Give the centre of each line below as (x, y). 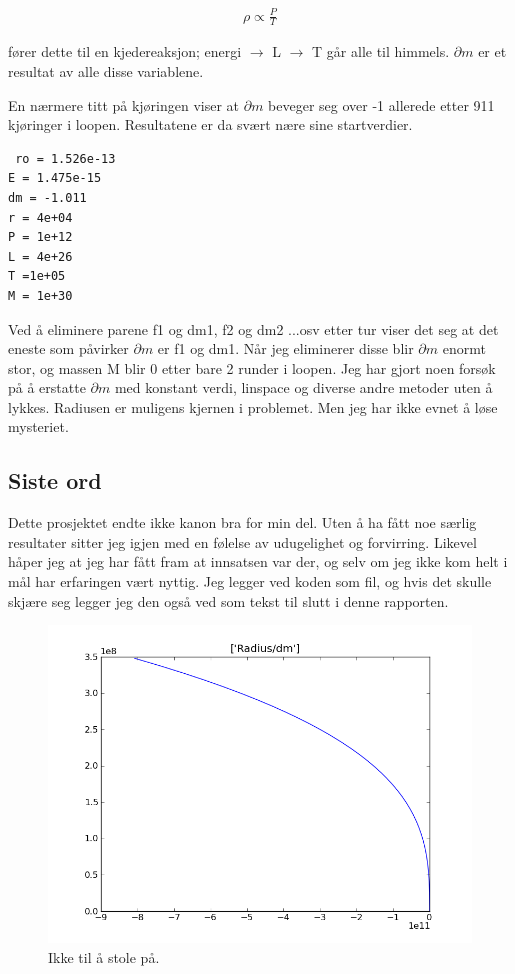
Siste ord (55, 480)
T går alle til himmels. (381, 51)
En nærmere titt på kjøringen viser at (124, 104)
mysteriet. (38, 426)
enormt (464, 348)
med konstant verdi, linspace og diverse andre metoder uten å (303, 387)
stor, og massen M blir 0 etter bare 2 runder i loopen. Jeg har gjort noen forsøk (252, 367)
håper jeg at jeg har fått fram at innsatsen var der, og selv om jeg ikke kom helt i (258, 561)
